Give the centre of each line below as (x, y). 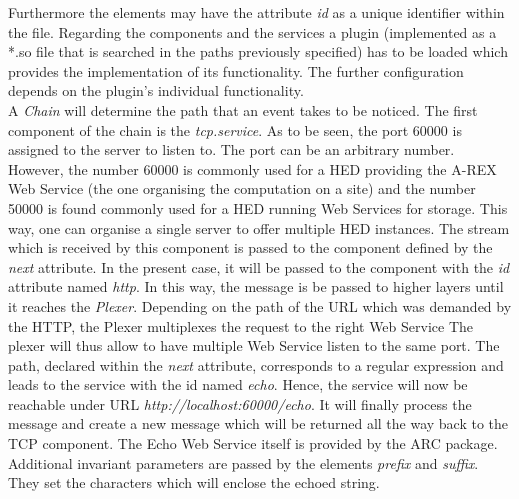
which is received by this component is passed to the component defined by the (250, 247)
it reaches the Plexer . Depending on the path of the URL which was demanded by (260, 305)
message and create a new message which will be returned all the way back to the (258, 423)
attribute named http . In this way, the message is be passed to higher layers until (256, 286)
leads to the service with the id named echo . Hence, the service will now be (238, 384)
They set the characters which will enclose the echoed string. (194, 482)
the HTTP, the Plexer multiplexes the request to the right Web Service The (241, 325)
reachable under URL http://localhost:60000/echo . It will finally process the (240, 403)
